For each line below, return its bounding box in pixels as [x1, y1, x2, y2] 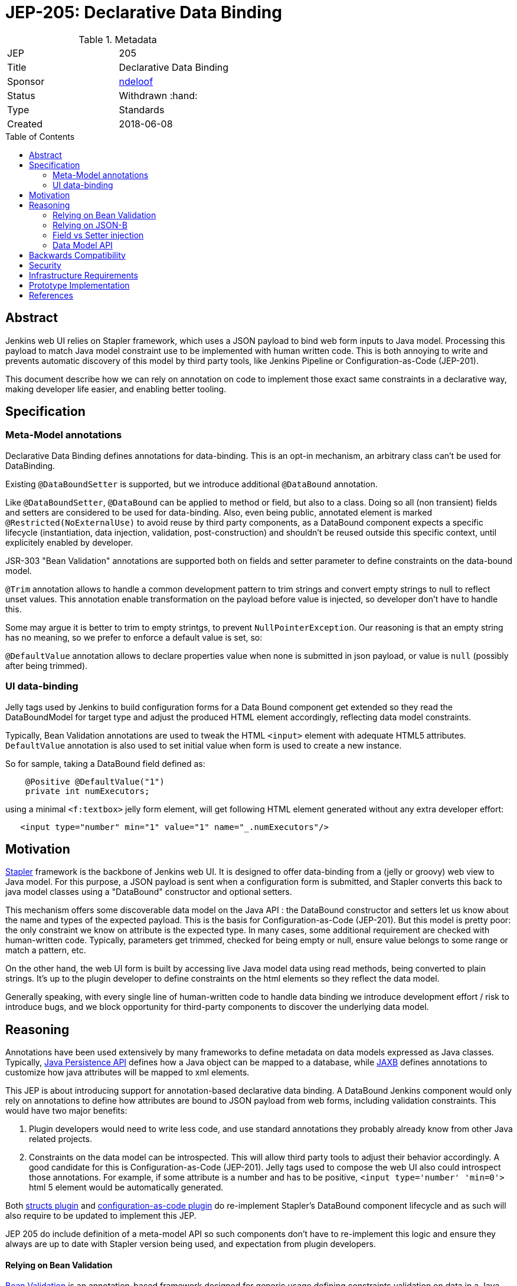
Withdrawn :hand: [119, 89, 198, 101]
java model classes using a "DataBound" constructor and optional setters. [5, 887, 292, 897]
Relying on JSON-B [53, 219, 127, 230]
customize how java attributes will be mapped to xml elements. [5, 1067, 250, 1078]
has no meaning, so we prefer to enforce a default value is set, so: [5, 632, 263, 642]
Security [29, 260, 61, 270]
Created [7, 117, 43, 130]
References [29, 290, 73, 300]
